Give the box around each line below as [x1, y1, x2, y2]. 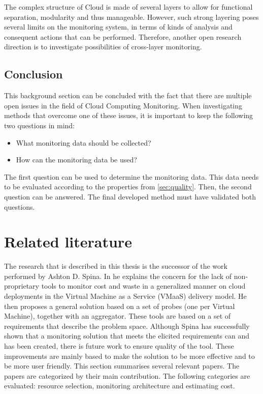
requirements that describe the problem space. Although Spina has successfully [4, 320, 250, 331]
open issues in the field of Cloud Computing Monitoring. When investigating [4, 100, 243, 110]
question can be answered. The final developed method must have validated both [4, 191, 256, 202]
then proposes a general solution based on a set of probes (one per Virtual [4, 300, 235, 311]
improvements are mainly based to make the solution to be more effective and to [4, 350, 255, 361]
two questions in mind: [4, 120, 75, 130]
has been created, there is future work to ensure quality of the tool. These [4, 340, 234, 351]
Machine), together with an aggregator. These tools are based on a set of [4, 311, 231, 321]
